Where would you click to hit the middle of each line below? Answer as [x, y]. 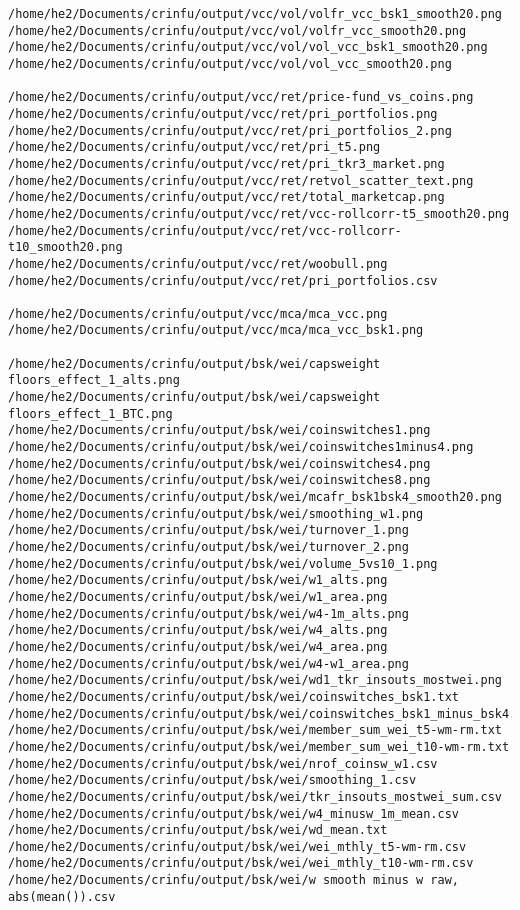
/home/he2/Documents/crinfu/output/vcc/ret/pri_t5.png [194, 147]
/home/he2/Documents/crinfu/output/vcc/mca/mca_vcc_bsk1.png [216, 330]
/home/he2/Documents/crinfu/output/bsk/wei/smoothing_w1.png [216, 513]
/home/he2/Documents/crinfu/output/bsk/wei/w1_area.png [198, 596]
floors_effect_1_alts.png [94, 380]
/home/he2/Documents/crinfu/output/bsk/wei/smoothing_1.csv [212, 780]
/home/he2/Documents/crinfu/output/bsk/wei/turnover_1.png [208, 530]
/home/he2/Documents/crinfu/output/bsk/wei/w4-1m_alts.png [208, 613]
